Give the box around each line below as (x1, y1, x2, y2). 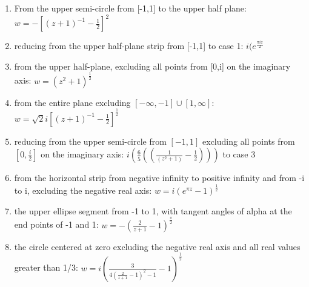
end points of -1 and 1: (14, 218, 99, 231)
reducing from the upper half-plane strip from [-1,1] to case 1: (14, 39, 244, 52)
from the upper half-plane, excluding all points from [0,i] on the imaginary (14, 59, 291, 72)
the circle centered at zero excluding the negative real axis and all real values (14, 240, 301, 252)
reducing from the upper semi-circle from (14, 134, 167, 147)
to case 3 (222, 148, 256, 160)
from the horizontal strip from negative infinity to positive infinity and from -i (14, 171, 305, 184)
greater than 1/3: (14, 261, 78, 274)
